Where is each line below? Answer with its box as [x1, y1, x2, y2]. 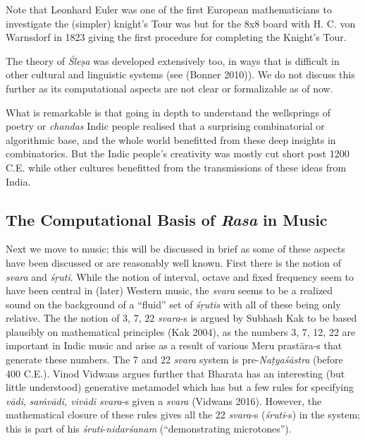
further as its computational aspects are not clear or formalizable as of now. [6, 80, 333, 95]
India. [6, 174, 31, 188]
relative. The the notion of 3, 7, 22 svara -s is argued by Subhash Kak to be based [6, 310, 357, 325]
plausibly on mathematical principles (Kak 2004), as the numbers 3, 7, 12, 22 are [6, 324, 356, 339]
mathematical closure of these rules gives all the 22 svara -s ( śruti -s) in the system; [6, 407, 360, 422]
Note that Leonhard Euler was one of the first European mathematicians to [6, 2, 332, 16]
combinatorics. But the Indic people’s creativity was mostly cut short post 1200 [6, 146, 349, 161]
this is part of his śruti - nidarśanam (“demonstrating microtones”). [6, 421, 292, 436]
